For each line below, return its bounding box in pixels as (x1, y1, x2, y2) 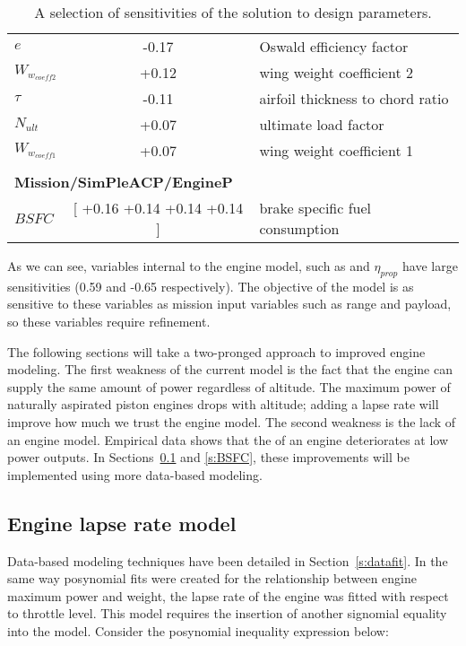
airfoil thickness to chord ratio (259, 88, 449, 109)
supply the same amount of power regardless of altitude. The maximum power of (7, 377, 451, 396)
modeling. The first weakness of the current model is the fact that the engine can (7, 360, 453, 379)
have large (401, 257, 458, 275)
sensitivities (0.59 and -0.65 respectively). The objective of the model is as (7, 276, 414, 295)
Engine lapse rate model (7, 509, 237, 537)
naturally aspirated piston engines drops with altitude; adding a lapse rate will (7, 395, 439, 414)
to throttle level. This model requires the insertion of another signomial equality (7, 604, 447, 623)
